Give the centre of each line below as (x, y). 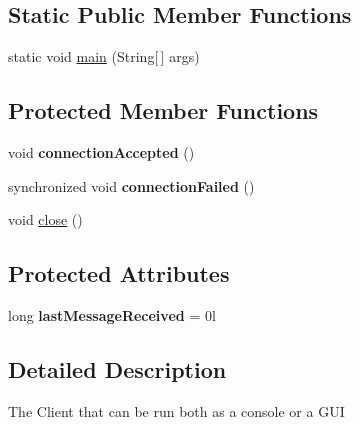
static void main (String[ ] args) (104, 56)
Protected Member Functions (163, 110)
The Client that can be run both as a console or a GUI (176, 410)
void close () (45, 219)
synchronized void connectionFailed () (131, 185)
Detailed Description (117, 368)
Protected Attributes (119, 273)
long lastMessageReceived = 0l (112, 314)
